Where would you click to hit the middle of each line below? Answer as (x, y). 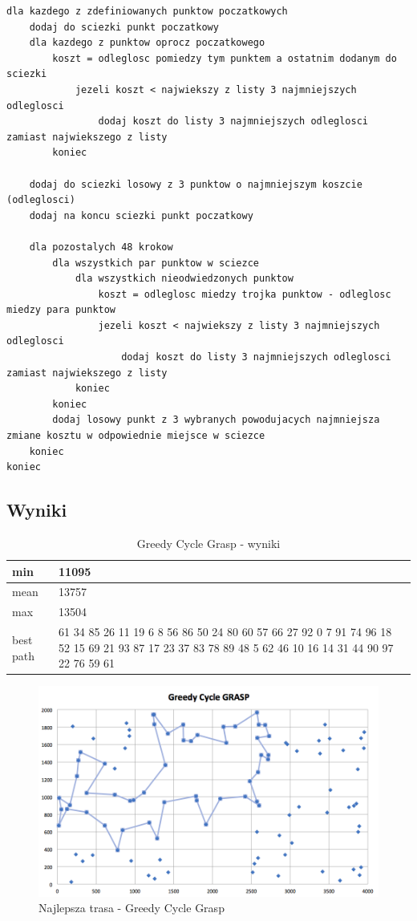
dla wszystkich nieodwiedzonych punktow (184, 279)
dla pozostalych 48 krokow (101, 247)
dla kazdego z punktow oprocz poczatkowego (147, 43)
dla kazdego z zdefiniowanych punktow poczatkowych (147, 11)
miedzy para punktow (61, 310)
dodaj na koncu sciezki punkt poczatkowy (141, 215)
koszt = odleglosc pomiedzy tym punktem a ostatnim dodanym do (225, 58)
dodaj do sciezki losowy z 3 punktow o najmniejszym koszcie (196, 184)
